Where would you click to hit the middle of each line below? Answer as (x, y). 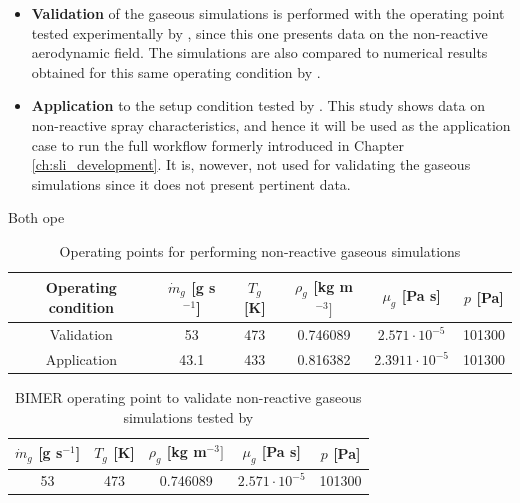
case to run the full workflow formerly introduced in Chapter (217, 144)
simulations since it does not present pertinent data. (191, 183)
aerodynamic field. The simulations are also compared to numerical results (259, 52)
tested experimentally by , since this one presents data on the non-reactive (259, 32)
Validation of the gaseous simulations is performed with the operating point (268, 13)
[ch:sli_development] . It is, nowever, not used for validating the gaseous (251, 164)
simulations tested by (188, 416)
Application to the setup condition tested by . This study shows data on (258, 105)
